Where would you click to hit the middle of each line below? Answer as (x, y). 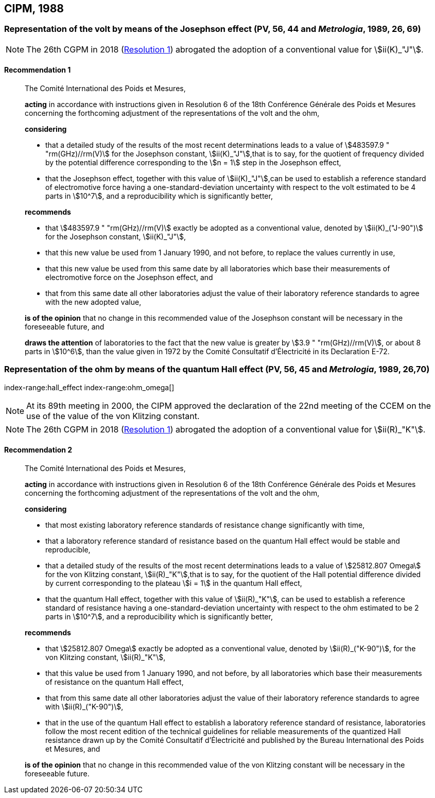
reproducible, (68, 549)
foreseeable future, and (65, 327)
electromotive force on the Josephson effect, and (129, 277)
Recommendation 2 (38, 450)
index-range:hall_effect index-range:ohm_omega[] (89, 387)
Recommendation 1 (38, 70)
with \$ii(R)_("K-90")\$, (84, 706)
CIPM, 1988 (34, 8)
